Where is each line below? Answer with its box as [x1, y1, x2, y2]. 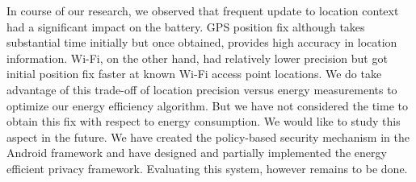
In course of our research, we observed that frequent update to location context [6, 2, 399, 19]
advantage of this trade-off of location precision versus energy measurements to [6, 81, 397, 97]
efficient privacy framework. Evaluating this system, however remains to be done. [6, 159, 408, 176]
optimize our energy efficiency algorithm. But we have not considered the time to [6, 97, 408, 114]
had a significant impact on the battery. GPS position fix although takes [6, 18, 365, 35]
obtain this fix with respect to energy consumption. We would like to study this [6, 113, 401, 130]
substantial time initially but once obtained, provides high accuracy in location [6, 34, 397, 51]
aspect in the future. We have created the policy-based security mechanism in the [6, 128, 410, 145]
